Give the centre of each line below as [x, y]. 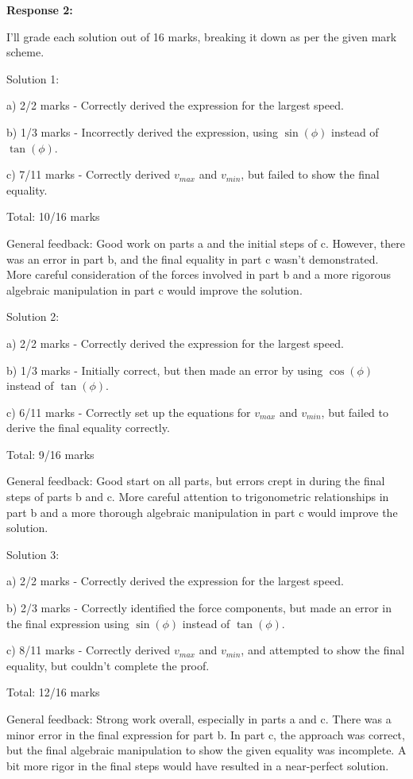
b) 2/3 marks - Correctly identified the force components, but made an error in [199, 608]
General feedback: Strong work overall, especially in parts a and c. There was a [199, 719]
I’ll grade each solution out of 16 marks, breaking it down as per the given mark [202, 36]
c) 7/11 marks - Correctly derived [89, 174]
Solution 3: [33, 554]
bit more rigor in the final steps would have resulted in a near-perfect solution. [198, 765]
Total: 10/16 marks [53, 216]
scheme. [25, 52]
